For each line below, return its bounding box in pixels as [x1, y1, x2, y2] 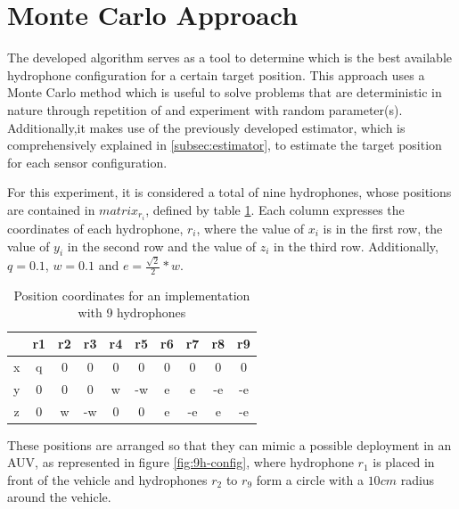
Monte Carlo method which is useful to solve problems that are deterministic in [7, 83, 442, 102]
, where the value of [196, 218, 305, 237]
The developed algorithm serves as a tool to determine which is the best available [7, 48, 452, 67]
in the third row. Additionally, [274, 236, 439, 255]
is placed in [373, 453, 435, 472]
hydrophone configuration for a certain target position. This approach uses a [7, 65, 425, 84]
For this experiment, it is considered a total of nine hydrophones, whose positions [7, 183, 452, 201]
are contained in [7, 200, 95, 218]
